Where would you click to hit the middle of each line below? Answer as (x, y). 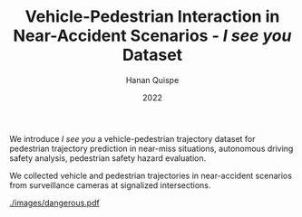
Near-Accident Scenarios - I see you (152, 36)
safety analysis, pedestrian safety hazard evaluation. (108, 158)
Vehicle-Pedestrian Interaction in (152, 17)
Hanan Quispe (152, 80)
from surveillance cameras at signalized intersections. (110, 185)
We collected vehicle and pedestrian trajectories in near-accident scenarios (151, 175)
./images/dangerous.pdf (54, 203)
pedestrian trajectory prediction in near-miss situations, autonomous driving (151, 148)
